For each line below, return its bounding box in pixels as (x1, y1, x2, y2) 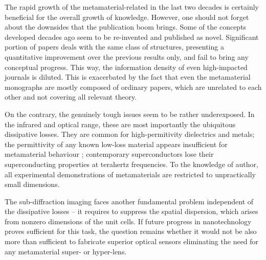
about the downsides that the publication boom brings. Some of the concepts (5, 21, 247, 32)
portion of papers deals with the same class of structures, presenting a (5, 41, 224, 52)
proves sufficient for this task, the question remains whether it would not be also (5, 226, 257, 237)
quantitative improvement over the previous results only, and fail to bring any (5, 51, 249, 62)
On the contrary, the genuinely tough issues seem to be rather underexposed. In (5, 108, 255, 119)
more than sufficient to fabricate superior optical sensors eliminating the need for (5, 236, 259, 247)
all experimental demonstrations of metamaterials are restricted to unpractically (5, 169, 256, 179)
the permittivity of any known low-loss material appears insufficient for (5, 138, 228, 149)
